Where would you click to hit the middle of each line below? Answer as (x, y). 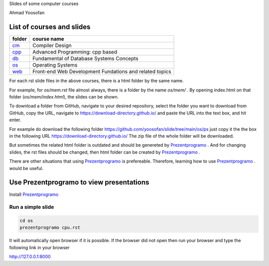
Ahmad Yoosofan (27, 13)
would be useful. (26, 168)
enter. (15, 120)
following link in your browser (39, 247)
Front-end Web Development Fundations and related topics (102, 72)
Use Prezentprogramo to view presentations (79, 182)
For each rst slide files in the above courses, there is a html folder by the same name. (96, 81)
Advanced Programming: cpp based (75, 52)
